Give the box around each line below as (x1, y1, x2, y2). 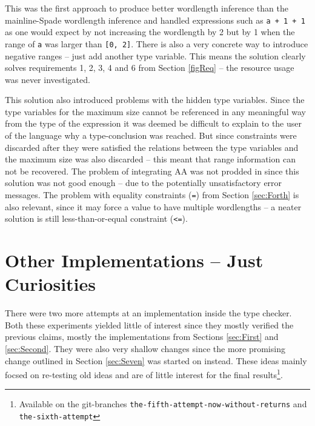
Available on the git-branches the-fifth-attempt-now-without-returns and (19, 398, 307, 410)
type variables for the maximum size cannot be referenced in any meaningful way (5, 105, 306, 118)
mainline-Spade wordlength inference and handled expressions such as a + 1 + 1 (5, 13, 305, 26)
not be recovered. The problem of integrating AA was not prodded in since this (5, 164, 299, 177)
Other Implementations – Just (5, 248, 264, 273)
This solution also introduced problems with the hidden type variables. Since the (5, 93, 305, 106)
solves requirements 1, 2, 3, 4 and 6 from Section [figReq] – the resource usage (5, 61, 294, 74)
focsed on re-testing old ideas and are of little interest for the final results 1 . (5, 367, 283, 381)
